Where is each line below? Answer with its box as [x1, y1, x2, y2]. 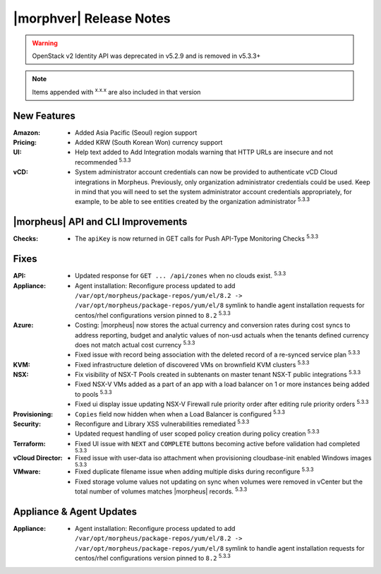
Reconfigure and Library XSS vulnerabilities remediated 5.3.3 [75, 419, 250, 429]
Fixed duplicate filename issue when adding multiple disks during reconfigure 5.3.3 [75, 466, 314, 476]
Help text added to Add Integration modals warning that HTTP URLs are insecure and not [75, 148, 334, 157]
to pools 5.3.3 [75, 389, 112, 398]
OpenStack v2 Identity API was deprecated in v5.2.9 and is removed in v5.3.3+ [32, 52, 261, 60]
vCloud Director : [13, 453, 63, 462]
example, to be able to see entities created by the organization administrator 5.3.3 [75, 196, 310, 206]
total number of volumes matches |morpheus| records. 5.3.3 [75, 486, 248, 496]
